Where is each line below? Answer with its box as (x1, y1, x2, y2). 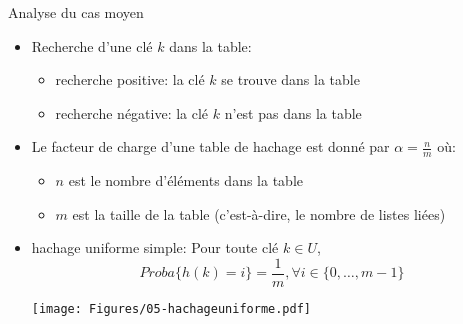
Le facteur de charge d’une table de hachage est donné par (31, 136, 390, 157)
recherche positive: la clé (55, 69, 205, 90)
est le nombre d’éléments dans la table (68, 170, 304, 191)
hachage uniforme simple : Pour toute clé (31, 237, 279, 258)
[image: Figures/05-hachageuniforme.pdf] (31, 302, 311, 317)
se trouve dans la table (221, 69, 360, 90)
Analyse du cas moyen (8, 2, 144, 22)
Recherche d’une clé (31, 35, 153, 56)
